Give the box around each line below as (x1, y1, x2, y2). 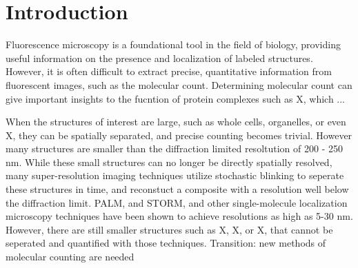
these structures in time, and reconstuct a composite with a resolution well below (6, 182, 349, 196)
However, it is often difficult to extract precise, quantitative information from (6, 64, 332, 79)
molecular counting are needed (6, 249, 135, 264)
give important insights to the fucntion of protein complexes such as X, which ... (6, 91, 346, 105)
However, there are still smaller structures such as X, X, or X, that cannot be (6, 222, 333, 236)
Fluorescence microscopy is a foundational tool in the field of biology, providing (6, 37, 341, 52)
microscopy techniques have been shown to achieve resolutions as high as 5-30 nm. (6, 209, 353, 223)
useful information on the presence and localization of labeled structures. (6, 50, 313, 65)
